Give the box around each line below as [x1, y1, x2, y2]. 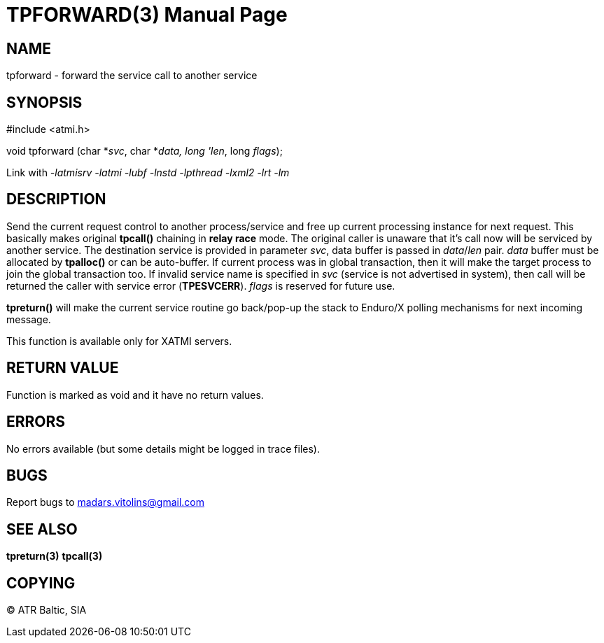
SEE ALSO [6, 520, 78, 538]
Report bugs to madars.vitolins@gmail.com [6, 496, 204, 509]
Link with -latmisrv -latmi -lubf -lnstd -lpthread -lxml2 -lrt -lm [6, 167, 290, 179]
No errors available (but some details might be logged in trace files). [6, 442, 320, 455]
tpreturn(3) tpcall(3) [6, 550, 103, 563]
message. [6, 313, 51, 325]
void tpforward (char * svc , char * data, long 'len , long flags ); [6, 145, 283, 157]
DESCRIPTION [6, 190, 106, 209]
